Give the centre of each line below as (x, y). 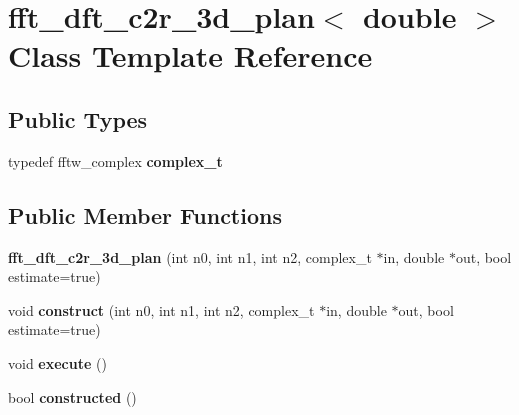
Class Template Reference (190, 55)
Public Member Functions (145, 214)
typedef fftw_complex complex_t (115, 160)
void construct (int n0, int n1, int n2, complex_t (161, 309)
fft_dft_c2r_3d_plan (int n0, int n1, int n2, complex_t (190, 256)
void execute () (57, 362)
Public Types (78, 118)
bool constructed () (72, 396)
